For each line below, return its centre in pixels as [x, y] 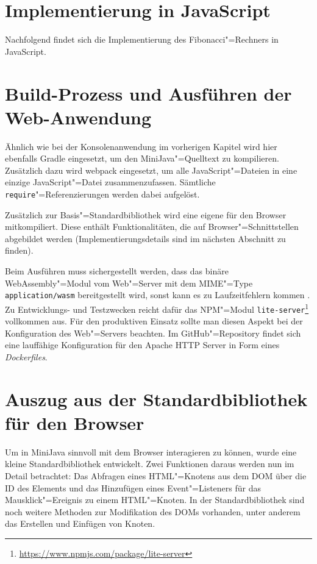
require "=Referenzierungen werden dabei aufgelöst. [102, 194]
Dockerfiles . [26, 356]
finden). [19, 250]
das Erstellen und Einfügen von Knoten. [80, 523]
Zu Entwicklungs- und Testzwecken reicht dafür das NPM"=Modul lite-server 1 [157, 308]
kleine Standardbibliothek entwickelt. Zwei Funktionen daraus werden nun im [150, 464]
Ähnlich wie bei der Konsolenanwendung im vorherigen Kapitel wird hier [141, 146]
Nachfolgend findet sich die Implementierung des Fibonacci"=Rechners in [142, 39]
